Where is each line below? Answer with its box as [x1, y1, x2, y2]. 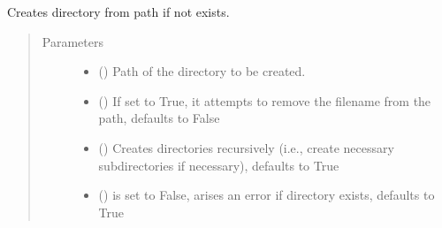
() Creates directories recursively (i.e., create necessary [98, 138, 394, 156]
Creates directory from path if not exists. [7, 3, 230, 20]
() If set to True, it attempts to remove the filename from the [98, 91, 431, 110]
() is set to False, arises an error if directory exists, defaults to [98, 186, 435, 204]
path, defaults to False [98, 109, 220, 127]
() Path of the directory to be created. [98, 62, 306, 80]
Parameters [42, 32, 103, 50]
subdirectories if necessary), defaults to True [98, 156, 339, 174]
